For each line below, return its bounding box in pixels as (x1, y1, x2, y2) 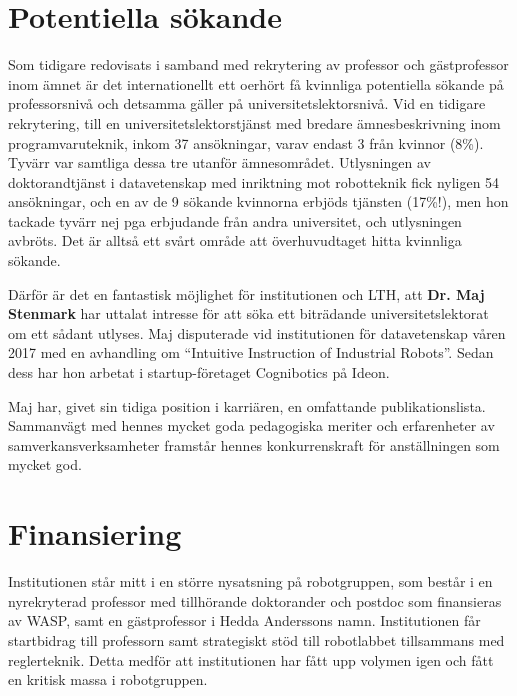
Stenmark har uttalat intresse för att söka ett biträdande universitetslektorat (8, 303, 489, 324)
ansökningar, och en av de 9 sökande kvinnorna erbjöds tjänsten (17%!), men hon (8, 191, 509, 212)
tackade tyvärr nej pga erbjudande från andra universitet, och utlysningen (8, 210, 462, 231)
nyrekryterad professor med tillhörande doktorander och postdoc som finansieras (8, 590, 502, 611)
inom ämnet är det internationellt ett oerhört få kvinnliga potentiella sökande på (8, 73, 504, 94)
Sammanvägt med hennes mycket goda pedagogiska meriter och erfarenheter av (8, 415, 495, 436)
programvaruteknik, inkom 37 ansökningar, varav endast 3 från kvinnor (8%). (8, 132, 484, 153)
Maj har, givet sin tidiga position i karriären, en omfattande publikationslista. (8, 395, 486, 416)
